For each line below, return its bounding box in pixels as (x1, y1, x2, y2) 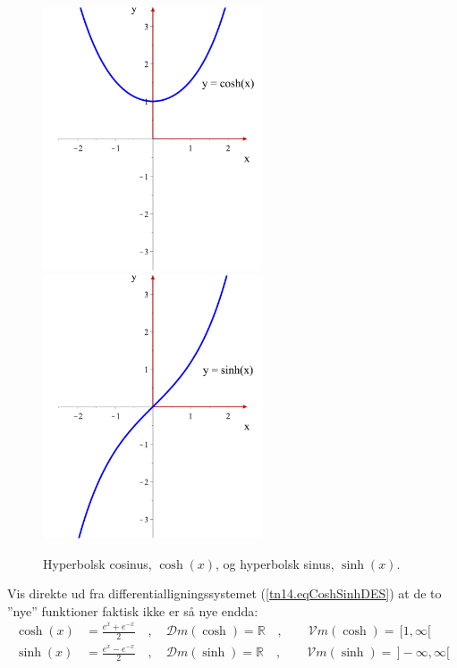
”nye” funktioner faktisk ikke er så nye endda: (7, 601, 258, 620)
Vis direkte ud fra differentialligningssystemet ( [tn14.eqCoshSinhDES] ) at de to (7, 584, 442, 603)
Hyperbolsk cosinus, (43, 554, 152, 572)
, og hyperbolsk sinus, (216, 554, 334, 572)
